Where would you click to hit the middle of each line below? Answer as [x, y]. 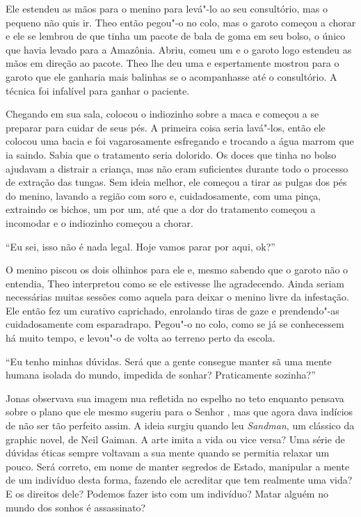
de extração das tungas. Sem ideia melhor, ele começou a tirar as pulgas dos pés [176, 182]
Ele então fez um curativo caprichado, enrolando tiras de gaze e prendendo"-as [173, 310]
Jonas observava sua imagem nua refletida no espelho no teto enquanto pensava [175, 398]
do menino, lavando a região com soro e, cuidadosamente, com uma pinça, [163, 195]
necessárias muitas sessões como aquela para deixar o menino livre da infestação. [177, 297]
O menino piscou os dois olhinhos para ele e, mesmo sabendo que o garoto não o [177, 270]
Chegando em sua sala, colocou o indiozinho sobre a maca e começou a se [162, 114]
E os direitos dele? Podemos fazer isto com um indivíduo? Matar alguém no [167, 493]
